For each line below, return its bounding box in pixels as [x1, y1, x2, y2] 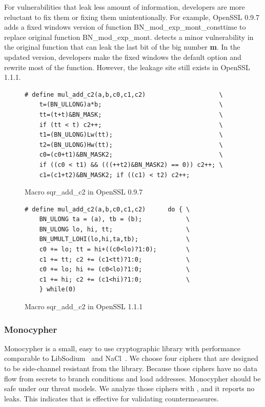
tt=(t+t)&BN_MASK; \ [39, 111, 223, 118]
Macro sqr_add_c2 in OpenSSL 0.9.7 [25, 186, 143, 197]
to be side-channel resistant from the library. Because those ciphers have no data [4, 363, 257, 374]
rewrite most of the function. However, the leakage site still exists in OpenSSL [4, 61, 250, 72]
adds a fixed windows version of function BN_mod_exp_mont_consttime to [4, 22, 246, 32]
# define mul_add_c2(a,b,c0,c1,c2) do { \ [25, 205, 190, 213]
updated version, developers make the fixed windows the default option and [4, 51, 241, 62]
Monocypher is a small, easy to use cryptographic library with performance [4, 342, 241, 353]
